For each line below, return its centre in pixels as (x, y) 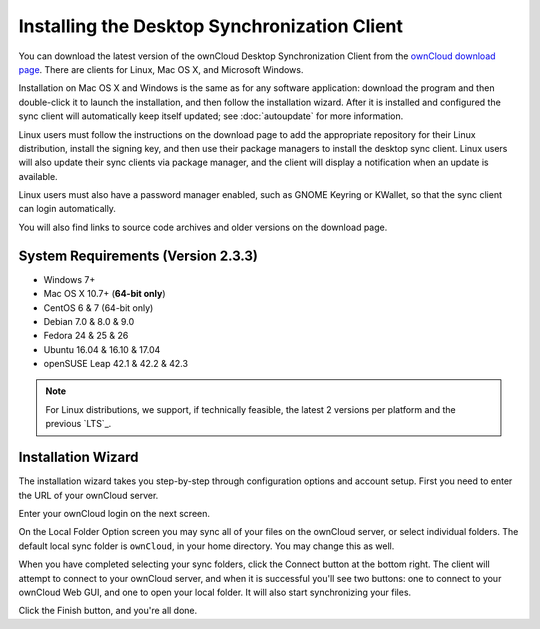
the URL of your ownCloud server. (88, 495)
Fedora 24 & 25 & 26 (86, 336)
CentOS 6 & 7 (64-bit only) (98, 307)
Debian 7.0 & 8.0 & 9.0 (89, 321)
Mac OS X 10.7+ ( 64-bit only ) (104, 294)
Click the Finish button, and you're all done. (108, 611)
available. (38, 176)
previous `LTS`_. (78, 424)
